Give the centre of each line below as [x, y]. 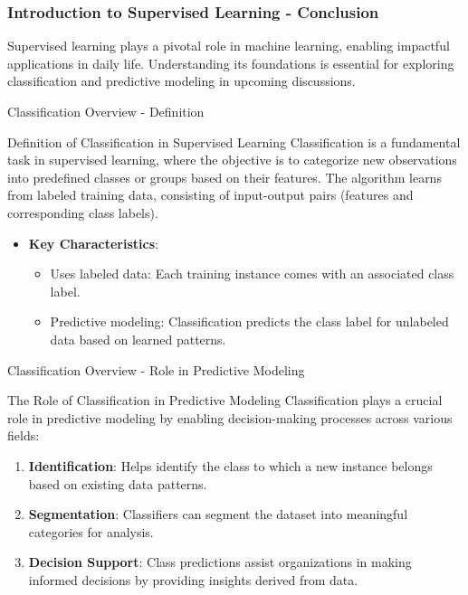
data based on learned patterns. [138, 339]
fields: [24, 435]
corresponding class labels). [83, 212]
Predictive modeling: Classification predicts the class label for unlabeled [249, 321]
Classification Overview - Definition [106, 111]
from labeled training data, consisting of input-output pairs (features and [210, 195]
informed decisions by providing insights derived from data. [193, 579]
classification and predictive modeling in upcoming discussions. [181, 81]
